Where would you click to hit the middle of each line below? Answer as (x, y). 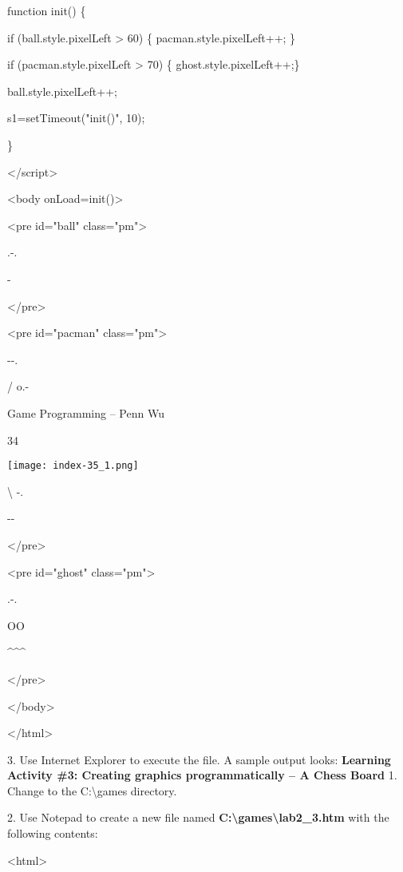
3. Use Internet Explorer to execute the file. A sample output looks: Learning (199, 759)
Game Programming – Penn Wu (86, 412)
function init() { (47, 10)
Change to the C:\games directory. (92, 790)
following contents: (53, 833)
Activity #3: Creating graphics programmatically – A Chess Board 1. (202, 775)
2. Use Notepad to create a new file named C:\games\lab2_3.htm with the (198, 817)
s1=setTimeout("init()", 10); (76, 118)
